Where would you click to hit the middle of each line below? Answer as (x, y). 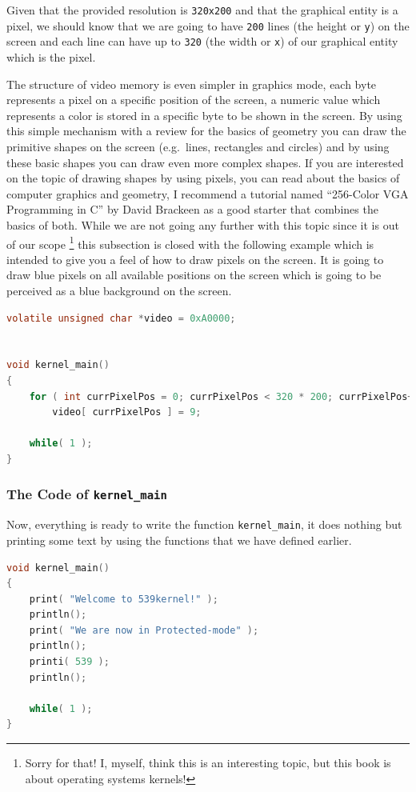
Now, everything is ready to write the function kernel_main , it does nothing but (204, 524)
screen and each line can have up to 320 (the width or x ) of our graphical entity (202, 41)
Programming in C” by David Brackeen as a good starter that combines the (192, 209)
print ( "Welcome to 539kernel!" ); (124, 599)
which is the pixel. (51, 56)
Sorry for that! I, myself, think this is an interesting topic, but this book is (208, 763)
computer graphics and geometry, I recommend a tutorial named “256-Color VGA (208, 193)
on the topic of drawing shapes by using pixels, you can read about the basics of (203, 178)
